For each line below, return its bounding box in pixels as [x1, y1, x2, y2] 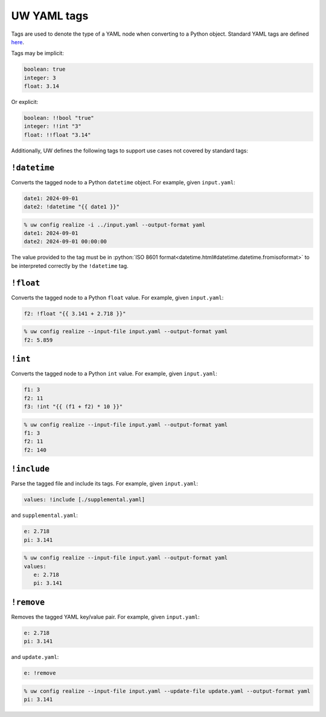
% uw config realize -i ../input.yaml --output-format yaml [24, 221, 206, 228]
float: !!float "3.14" [24, 131, 91, 138]
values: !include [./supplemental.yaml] [24, 496, 145, 503]
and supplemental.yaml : [11, 511, 78, 519]
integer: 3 [24, 74, 56, 81]
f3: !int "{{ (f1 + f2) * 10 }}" [24, 403, 123, 410]
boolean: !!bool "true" [24, 115, 95, 122]
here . [11, 38, 24, 45]
